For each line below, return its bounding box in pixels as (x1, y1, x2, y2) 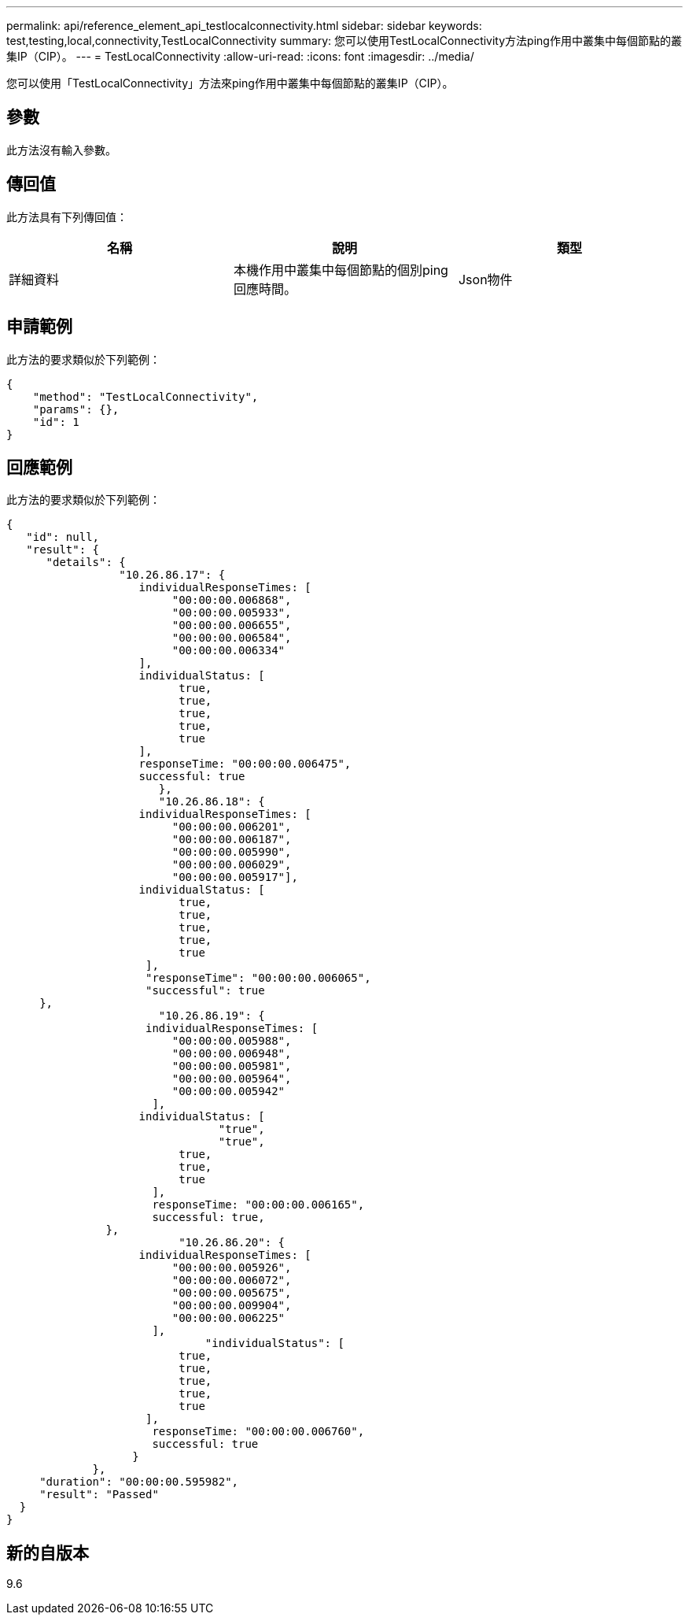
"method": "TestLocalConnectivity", (32, 390, 259, 403)
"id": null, (26, 531, 100, 544)
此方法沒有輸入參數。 (6, 142, 116, 157)
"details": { (46, 556, 126, 569)
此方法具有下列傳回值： (6, 209, 127, 224)
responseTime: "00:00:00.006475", (138, 757, 352, 771)
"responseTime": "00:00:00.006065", (146, 971, 371, 985)
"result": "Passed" (39, 1488, 159, 1501)
